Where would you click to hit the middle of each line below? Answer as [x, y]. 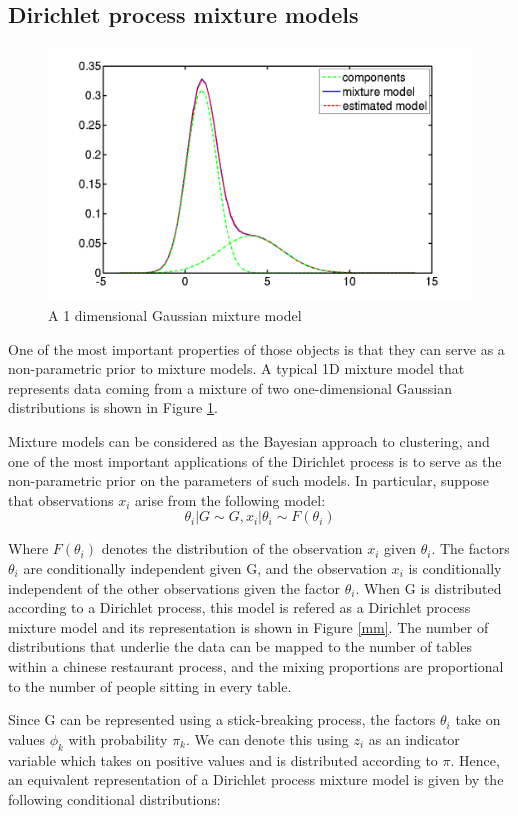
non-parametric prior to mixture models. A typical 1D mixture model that [236, 368]
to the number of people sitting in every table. [150, 685]
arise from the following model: [230, 499]
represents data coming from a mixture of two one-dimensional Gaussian [230, 387]
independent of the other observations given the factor [174, 587]
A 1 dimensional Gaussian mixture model [175, 315]
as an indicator [414, 738]
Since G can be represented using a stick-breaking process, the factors [222, 719]
